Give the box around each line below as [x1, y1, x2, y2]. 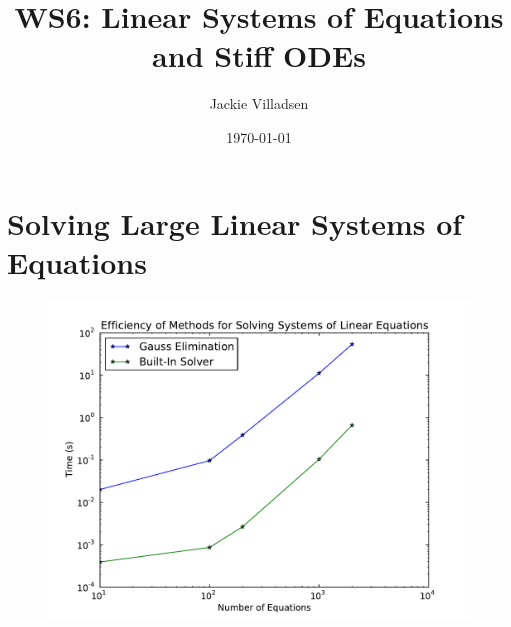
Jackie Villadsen [209, 93, 309, 114]
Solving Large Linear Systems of [7, 202, 463, 243]
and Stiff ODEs [152, 35, 366, 76]
